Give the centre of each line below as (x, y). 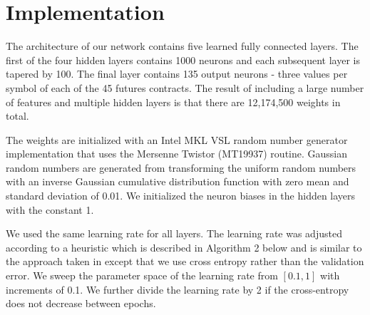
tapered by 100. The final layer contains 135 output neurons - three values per (177, 74)
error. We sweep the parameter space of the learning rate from (142, 275)
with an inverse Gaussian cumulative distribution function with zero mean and (178, 181)
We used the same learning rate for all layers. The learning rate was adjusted (174, 233)
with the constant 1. (50, 209)
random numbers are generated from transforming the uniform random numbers (181, 167)
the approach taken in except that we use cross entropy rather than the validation (185, 261)
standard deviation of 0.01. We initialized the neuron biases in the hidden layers (181, 196)
